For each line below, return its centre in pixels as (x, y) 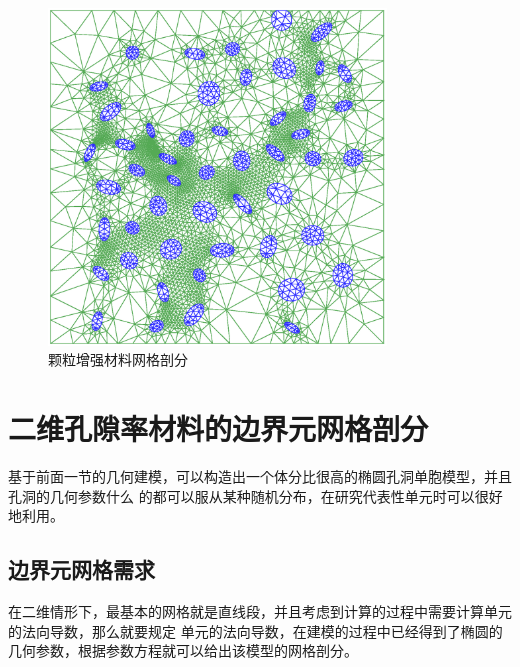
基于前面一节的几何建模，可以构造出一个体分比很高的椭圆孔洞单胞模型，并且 (260, 476)
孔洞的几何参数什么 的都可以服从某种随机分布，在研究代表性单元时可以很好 (255, 495)
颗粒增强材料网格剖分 (118, 359)
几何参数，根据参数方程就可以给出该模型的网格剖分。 (183, 650)
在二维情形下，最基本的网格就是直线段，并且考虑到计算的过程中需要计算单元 (260, 611)
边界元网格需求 (81, 569)
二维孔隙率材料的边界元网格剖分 (218, 428)
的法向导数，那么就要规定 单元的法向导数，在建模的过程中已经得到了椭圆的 (255, 630)
